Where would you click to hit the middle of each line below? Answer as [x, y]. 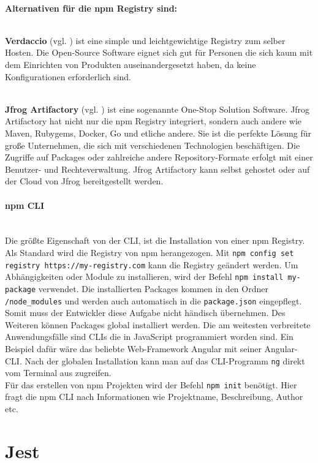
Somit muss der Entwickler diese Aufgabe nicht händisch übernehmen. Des [145, 313]
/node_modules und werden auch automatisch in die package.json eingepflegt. [153, 300]
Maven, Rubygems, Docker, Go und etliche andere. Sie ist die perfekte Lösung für [158, 133]
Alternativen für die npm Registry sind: [91, 8]
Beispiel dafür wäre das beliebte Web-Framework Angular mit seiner [133, 348]
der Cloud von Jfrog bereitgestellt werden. [84, 181]
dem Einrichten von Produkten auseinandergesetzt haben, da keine [131, 64]
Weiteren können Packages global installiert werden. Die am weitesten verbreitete [158, 324]
